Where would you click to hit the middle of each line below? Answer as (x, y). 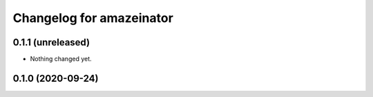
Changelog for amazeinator (93, 18)
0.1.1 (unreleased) (51, 42)
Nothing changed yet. (61, 59)
